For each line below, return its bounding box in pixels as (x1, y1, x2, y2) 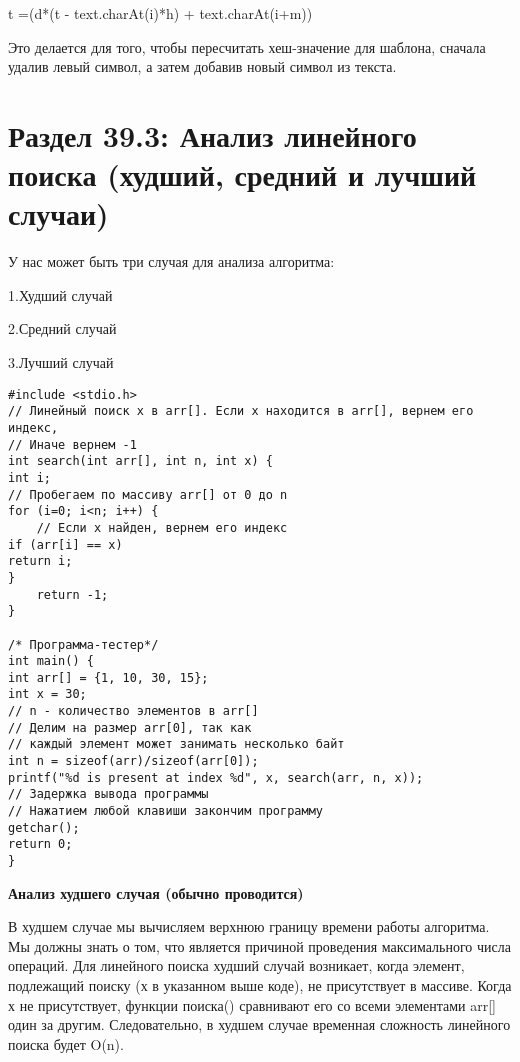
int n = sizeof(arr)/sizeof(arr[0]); (8, 754, 259, 769)
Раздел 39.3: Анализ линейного (8, 114, 417, 155)
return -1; (36, 587, 109, 602)
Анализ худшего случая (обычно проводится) (8, 882, 304, 903)
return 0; (8, 837, 73, 852)
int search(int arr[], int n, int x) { (8, 454, 273, 469)
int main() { (8, 654, 94, 669)
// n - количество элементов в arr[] (8, 704, 259, 719)
